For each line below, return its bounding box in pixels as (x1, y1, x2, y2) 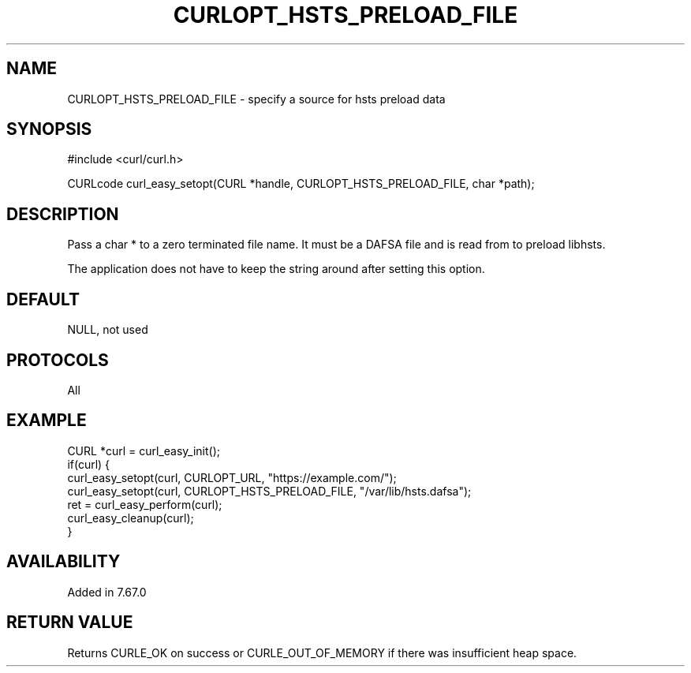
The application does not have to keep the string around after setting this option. (67, 262, 485, 276)
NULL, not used (67, 323, 148, 337)
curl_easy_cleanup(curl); (67, 510, 194, 525)
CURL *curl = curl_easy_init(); (67, 443, 220, 458)
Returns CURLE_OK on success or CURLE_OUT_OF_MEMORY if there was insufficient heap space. (67, 645, 577, 660)
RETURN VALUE (6, 612, 133, 633)
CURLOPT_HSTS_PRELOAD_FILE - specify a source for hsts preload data (67, 92, 446, 106)
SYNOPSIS (6, 119, 92, 140)
